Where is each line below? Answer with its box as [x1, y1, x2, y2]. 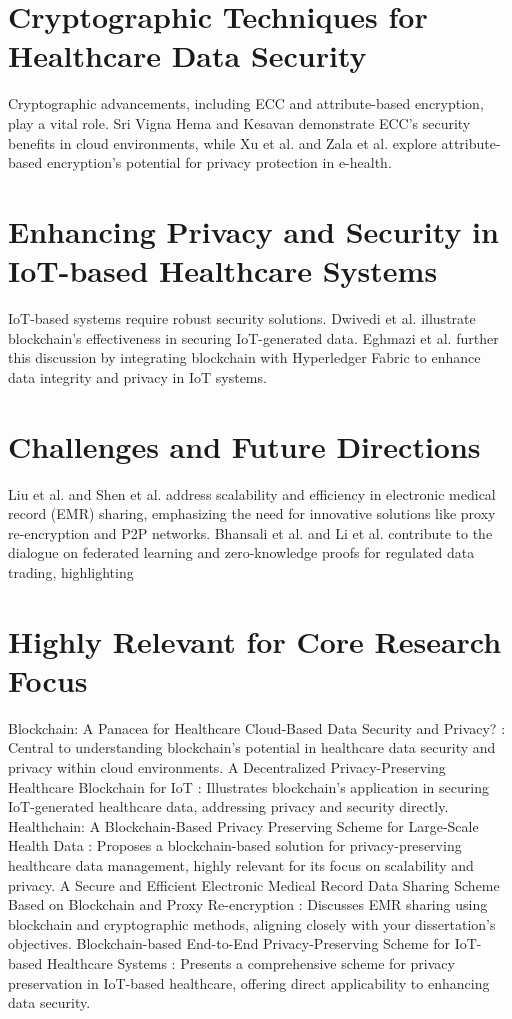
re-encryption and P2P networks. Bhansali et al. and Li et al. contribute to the [8, 522, 493, 543]
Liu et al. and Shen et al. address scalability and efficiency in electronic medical [8, 483, 496, 504]
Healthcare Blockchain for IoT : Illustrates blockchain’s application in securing [8, 776, 489, 797]
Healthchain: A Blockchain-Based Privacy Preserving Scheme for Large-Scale [8, 815, 479, 836]
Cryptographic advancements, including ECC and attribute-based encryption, [8, 93, 484, 114]
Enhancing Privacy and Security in [8, 210, 499, 251]
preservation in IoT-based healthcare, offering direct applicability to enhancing [8, 972, 490, 993]
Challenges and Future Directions [8, 425, 481, 466]
